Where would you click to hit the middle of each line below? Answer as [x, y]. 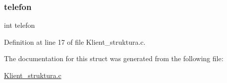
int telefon [20, 25]
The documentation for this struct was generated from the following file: [114, 58]
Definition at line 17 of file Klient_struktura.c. [75, 41]
